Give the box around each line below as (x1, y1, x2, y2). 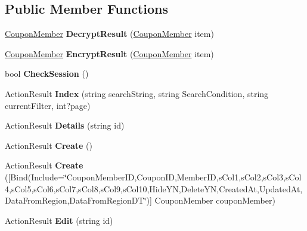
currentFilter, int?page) (5, 99, 91, 111)
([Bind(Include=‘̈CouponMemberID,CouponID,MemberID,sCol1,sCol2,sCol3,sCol (5, 170, 302, 183)
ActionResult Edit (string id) (5, 214, 113, 226)
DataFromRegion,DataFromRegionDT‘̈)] (5, 194, 152, 207)
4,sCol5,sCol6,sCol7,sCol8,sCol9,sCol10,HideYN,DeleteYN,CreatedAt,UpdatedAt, (5, 182, 303, 195)
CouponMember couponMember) (154, 194, 275, 207)
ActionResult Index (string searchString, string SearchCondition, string (5, 87, 269, 99)
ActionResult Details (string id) (5, 119, 125, 132)
